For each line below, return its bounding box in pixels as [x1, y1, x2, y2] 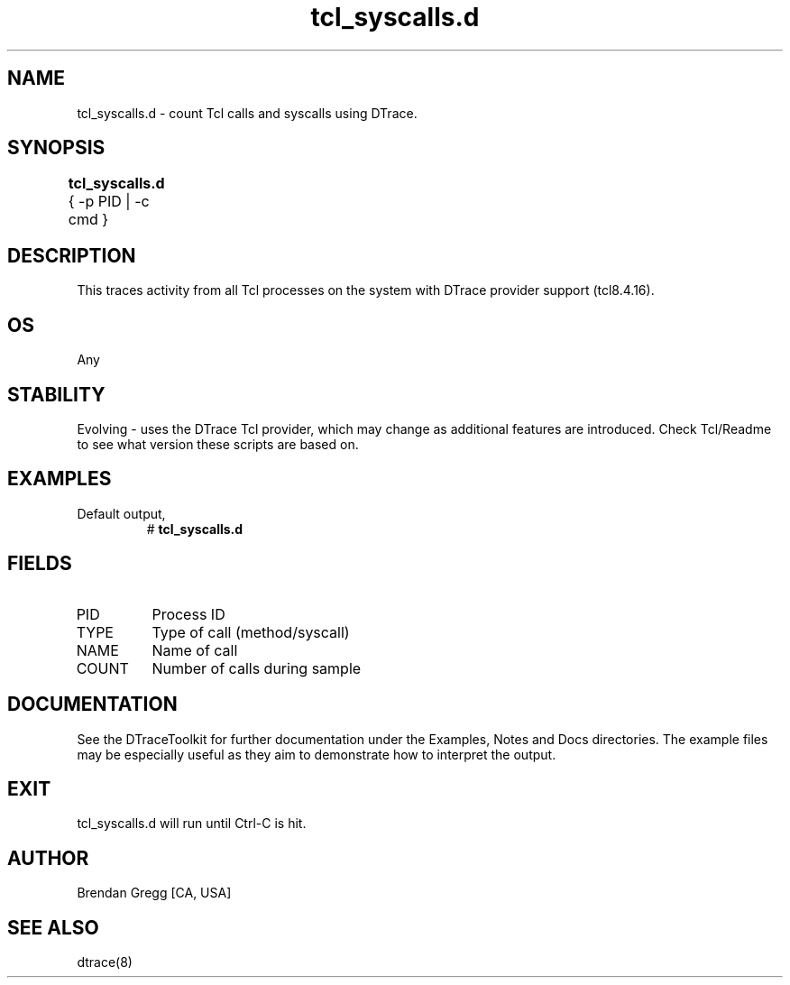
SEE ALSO [7, 916, 99, 939]
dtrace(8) [77, 954, 133, 971]
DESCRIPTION [7, 244, 136, 267]
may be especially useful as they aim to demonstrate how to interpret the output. [77, 746, 556, 762]
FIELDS [7, 552, 72, 575]
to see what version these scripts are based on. [77, 436, 359, 452]
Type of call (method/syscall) [152, 622, 350, 641]
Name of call [152, 640, 238, 659]
